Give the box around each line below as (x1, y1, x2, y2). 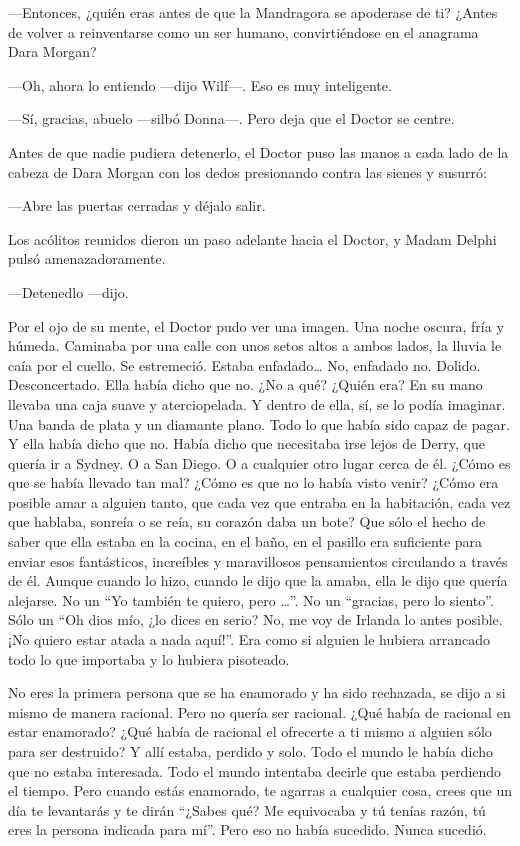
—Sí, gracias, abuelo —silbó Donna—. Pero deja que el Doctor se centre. (8, 108, 455, 129)
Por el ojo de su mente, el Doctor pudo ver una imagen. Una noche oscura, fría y (8, 315, 504, 336)
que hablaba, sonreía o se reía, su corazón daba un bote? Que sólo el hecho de (8, 511, 486, 532)
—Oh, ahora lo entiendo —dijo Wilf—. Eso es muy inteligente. (8, 74, 392, 95)
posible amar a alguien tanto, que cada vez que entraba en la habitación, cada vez (8, 491, 511, 512)
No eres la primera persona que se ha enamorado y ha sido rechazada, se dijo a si (8, 682, 506, 703)
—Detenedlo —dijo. (8, 281, 129, 302)
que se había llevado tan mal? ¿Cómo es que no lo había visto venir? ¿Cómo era (8, 472, 499, 493)
